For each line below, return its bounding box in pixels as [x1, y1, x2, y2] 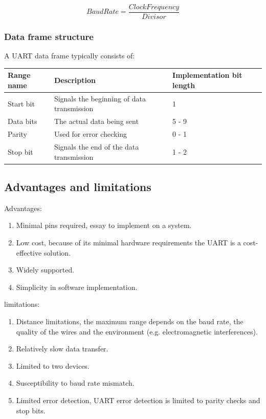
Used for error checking [54, 129, 127, 139]
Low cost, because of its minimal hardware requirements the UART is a [16, 237, 241, 248]
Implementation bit [172, 70, 242, 80]
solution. [43, 247, 71, 258]
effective [16, 247, 42, 258]
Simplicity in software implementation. [16, 281, 138, 292]
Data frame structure [4, 30, 94, 43]
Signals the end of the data [54, 141, 139, 152]
